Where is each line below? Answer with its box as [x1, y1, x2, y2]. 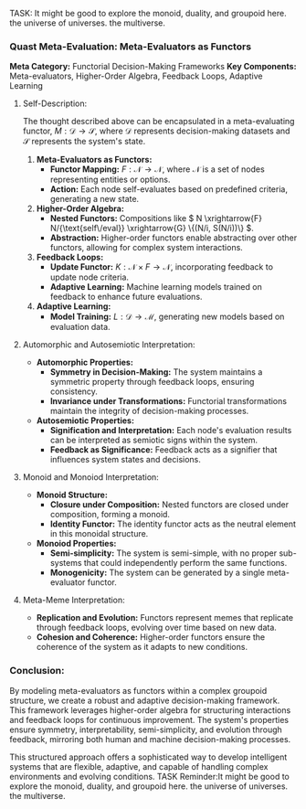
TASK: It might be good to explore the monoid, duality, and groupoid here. [9, 8, 287, 18]
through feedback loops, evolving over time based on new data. [36, 622, 277, 633]
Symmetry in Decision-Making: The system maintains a [49, 367, 263, 378]
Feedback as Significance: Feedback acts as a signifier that [49, 444, 278, 455]
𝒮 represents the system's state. [22, 136, 146, 147]
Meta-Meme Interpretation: [22, 594, 125, 606]
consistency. [49, 386, 99, 397]
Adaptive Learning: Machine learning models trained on [49, 282, 262, 293]
